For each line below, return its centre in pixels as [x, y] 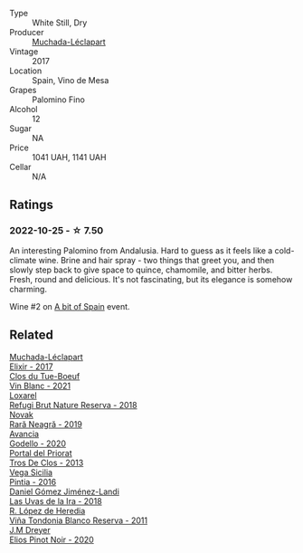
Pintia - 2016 [33, 481]
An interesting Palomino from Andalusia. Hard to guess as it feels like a [141, 250]
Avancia [24, 434]
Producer [27, 32]
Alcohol [24, 109]
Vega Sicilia [31, 472]
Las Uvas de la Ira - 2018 [56, 501]
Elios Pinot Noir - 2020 [52, 539]
